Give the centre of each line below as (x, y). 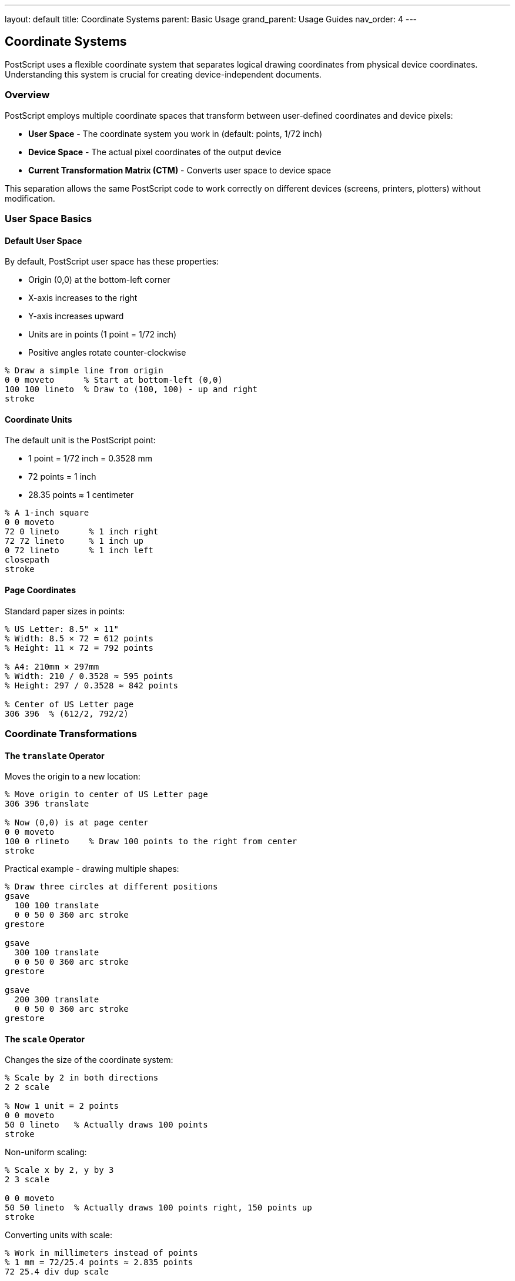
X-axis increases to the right (83, 298)
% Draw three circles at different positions (111, 887)
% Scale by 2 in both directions (82, 1078)
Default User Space (44, 240)
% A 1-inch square (47, 513)
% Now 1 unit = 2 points (62, 1106)
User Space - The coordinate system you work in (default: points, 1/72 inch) (175, 133)
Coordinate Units (39, 419)
